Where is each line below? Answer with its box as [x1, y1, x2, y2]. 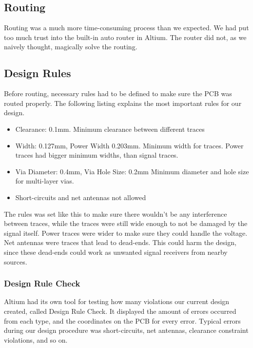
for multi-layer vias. [15, 176, 74, 186]
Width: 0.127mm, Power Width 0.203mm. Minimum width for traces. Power [15, 140, 244, 150]
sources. [4, 256, 27, 266]
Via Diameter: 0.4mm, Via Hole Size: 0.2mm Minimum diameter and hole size [15, 166, 249, 176]
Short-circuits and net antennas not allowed [15, 192, 146, 202]
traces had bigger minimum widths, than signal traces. [15, 150, 178, 160]
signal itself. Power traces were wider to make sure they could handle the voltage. [4, 227, 248, 238]
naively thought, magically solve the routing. [4, 41, 137, 52]
